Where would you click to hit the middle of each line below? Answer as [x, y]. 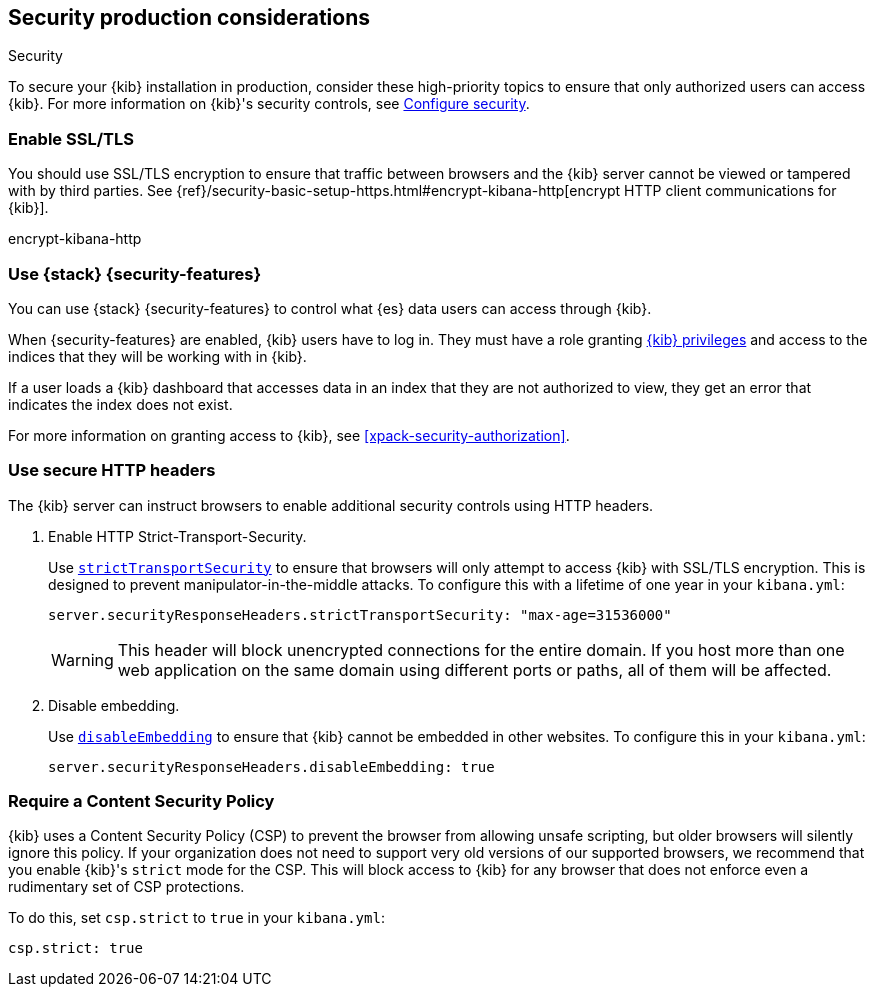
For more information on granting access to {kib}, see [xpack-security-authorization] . [289, 435]
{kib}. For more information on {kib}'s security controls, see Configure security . [269, 104]
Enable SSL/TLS [71, 138]
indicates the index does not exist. [120, 404]
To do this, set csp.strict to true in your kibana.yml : [196, 918]
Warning [82, 659]
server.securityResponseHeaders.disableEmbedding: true [271, 766]
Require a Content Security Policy [141, 801]
